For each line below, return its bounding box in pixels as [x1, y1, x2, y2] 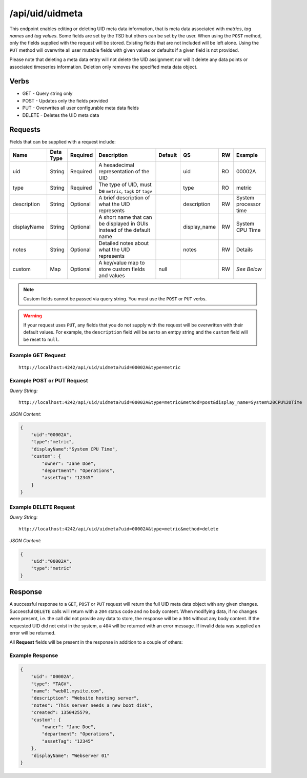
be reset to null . [23, 336, 60, 342]
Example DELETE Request [9, 503, 75, 510]
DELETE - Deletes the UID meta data [22, 112, 99, 118]
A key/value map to [98, 259, 145, 266]
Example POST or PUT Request [9, 377, 88, 384]
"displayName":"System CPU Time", [31, 446, 118, 452]
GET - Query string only [22, 90, 73, 97]
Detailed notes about [98, 239, 149, 247]
